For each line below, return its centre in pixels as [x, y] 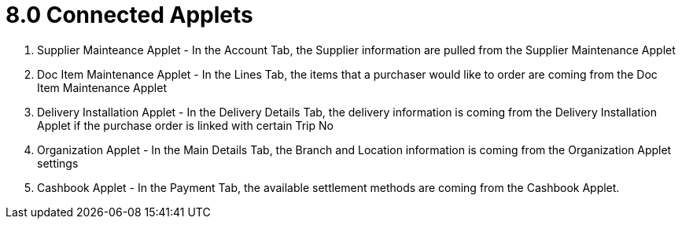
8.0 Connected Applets [129, 15]
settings [58, 163]
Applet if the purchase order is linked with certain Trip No [185, 125]
